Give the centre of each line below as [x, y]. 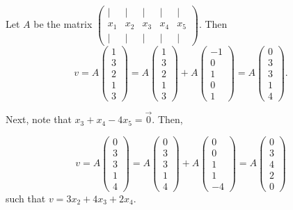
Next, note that [39, 119]
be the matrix [63, 24]
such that [26, 198]
